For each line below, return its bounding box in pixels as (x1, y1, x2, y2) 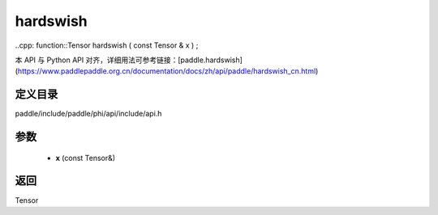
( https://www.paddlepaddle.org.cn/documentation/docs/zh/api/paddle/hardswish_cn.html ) (15, 66, 319, 76)
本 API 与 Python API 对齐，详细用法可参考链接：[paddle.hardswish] (15, 55, 243, 65)
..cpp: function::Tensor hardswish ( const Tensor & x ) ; (15, 40, 199, 50)
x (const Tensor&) (55, 153, 116, 162)
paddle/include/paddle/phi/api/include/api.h (15, 109, 162, 119)
